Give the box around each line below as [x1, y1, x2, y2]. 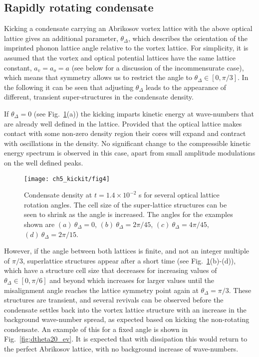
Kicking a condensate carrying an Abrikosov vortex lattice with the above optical [4, 23, 253, 33]
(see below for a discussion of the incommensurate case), [71, 62, 244, 72]
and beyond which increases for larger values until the [49, 274, 214, 285]
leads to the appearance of [146, 81, 227, 92]
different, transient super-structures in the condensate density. [4, 91, 194, 102]
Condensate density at [24, 189, 92, 200]
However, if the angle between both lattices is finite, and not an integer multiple [4, 245, 249, 256]
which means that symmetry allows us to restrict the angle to [4, 72, 192, 82]
